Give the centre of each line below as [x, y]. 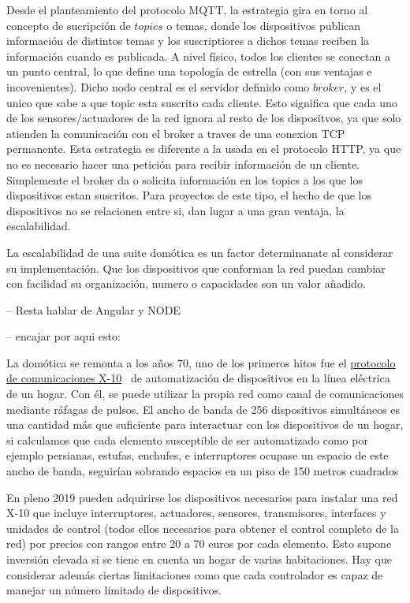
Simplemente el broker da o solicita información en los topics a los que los [184, 179]
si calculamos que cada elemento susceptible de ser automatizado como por [187, 439]
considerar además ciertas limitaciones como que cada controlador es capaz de [195, 574]
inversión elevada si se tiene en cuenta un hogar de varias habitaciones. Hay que [199, 559]
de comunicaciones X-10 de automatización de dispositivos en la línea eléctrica [198, 378]
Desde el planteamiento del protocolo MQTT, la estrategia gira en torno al [187, 9]
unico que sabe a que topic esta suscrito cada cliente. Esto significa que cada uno [202, 102]
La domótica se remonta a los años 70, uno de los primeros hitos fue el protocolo [201, 362]
